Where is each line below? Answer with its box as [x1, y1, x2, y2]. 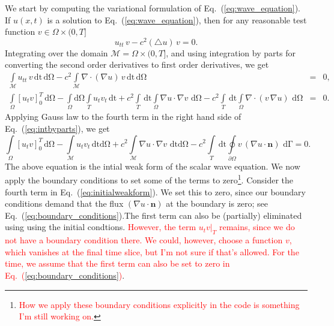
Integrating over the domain [5, 46, 108, 59]
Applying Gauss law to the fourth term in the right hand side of [5, 110, 241, 123]
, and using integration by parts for [166, 46, 296, 59]
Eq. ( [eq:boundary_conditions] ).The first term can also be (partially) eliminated [5, 209, 302, 221]
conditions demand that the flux [5, 197, 124, 210]
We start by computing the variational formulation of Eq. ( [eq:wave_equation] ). [5, 2, 301, 14]
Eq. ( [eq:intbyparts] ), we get [5, 122, 110, 134]
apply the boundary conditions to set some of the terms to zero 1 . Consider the [5, 172, 294, 186]
